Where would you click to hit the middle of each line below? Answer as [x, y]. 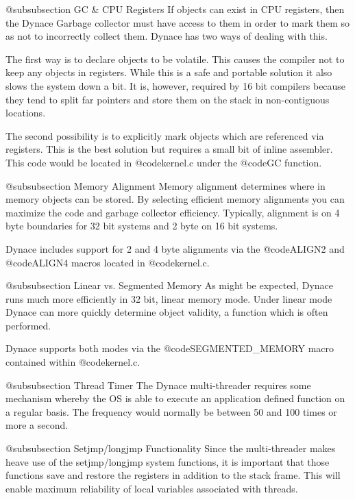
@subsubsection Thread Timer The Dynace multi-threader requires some [158, 385]
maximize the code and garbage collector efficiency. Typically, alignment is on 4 [173, 212]
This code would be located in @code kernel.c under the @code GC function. [164, 162]
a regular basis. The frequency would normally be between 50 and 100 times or [171, 411]
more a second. [37, 425]
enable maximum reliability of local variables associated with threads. [152, 488]
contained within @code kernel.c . [73, 362]
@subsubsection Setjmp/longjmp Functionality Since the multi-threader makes [171, 448]
